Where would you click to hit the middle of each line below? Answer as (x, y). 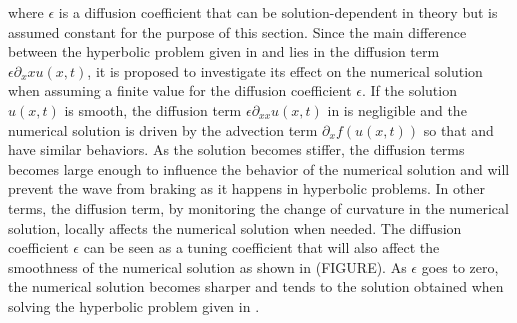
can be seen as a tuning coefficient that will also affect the (261, 247)
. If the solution (409, 90)
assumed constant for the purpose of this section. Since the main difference (237, 31)
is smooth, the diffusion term (153, 109)
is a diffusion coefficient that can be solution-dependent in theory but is (278, 12)
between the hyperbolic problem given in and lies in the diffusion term (224, 51)
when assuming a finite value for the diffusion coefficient (180, 90)
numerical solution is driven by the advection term (163, 129)
